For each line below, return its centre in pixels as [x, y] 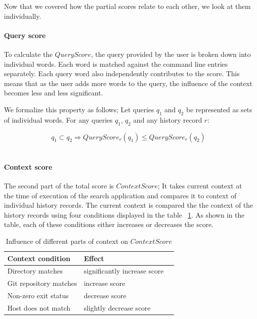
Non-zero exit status [38, 296]
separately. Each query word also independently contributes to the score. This [122, 73]
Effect [94, 258]
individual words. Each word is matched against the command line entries [116, 64]
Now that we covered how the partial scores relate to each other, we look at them [128, 6]
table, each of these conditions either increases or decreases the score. [109, 224]
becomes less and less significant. [54, 93]
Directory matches [35, 271]
